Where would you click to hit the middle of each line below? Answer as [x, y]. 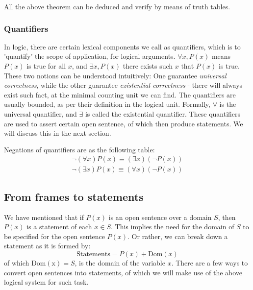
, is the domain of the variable [120, 262]
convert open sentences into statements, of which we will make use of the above [123, 272]
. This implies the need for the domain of [173, 227]
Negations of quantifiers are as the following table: [79, 149]
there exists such [148, 66]
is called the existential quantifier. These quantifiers [163, 113]
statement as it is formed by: [47, 246]
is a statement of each [59, 227]
